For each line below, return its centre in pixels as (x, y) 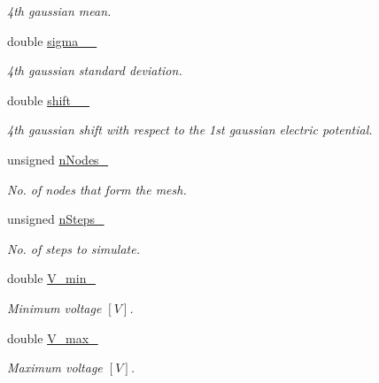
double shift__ (49, 100)
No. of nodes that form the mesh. (97, 189)
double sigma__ (52, 40)
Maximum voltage (55, 368)
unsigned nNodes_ (58, 159)
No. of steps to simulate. (73, 248)
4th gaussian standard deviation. (95, 70)
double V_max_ (53, 337)
